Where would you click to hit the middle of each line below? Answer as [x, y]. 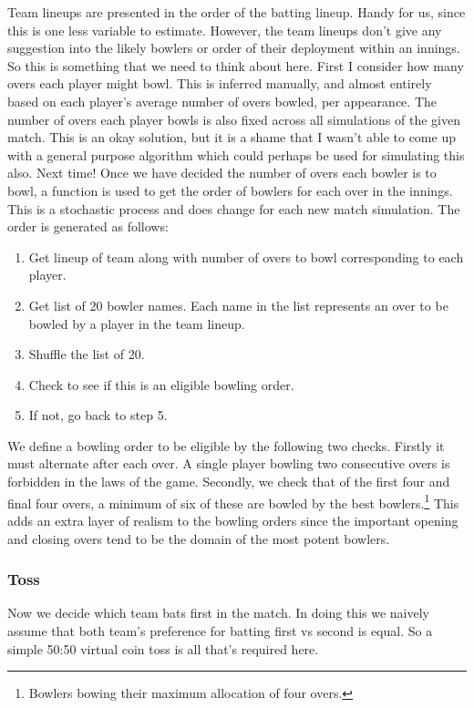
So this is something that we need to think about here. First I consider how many [236, 65]
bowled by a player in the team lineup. [137, 323]
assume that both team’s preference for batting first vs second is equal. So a [220, 630]
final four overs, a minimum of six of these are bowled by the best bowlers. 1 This [233, 501]
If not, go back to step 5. [98, 415]
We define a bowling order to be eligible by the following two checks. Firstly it [226, 445]
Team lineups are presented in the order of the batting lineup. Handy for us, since [237, 12]
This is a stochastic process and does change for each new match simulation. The [234, 208]
